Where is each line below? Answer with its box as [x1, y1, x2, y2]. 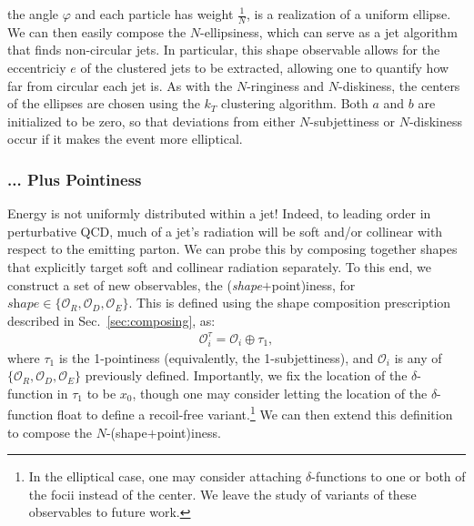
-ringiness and [247, 76, 325, 95]
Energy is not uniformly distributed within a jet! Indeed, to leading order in [7, 204, 431, 223]
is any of [394, 348, 442, 367]
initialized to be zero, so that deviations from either [7, 111, 296, 130]
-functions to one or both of [311, 467, 466, 486]
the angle [7, 5, 58, 23]
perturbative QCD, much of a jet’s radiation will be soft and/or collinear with [7, 221, 443, 240]
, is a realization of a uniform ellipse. [246, 5, 451, 23]
